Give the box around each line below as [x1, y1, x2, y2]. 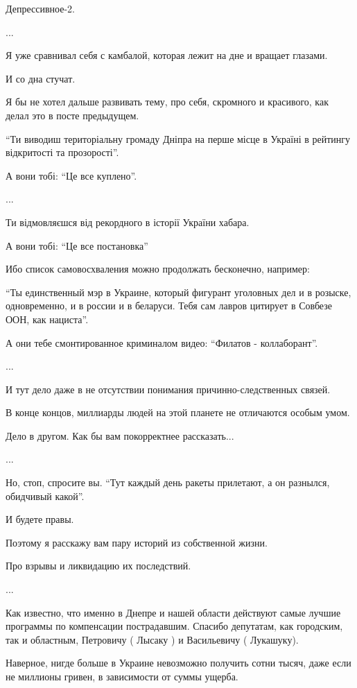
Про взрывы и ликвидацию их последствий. [6, 558, 191, 573]
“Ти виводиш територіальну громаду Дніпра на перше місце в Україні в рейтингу [6, 131, 351, 146]
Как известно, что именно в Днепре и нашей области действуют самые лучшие [6, 605, 341, 619]
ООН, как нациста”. [6, 311, 89, 326]
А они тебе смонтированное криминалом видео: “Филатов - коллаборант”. [6, 335, 318, 350]
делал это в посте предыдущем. [6, 108, 139, 122]
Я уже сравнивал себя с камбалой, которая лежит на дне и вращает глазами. [6, 48, 328, 62]
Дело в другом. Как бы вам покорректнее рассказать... [6, 428, 234, 442]
